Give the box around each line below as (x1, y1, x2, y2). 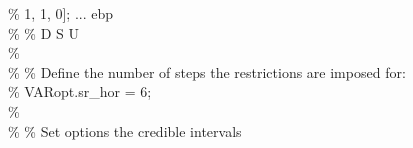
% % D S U (8, 22, 79, 43)
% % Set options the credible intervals (8, 120, 242, 141)
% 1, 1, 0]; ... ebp (8, 3, 113, 23)
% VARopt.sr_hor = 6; (8, 81, 152, 102)
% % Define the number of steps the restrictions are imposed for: (8, 61, 406, 82)
